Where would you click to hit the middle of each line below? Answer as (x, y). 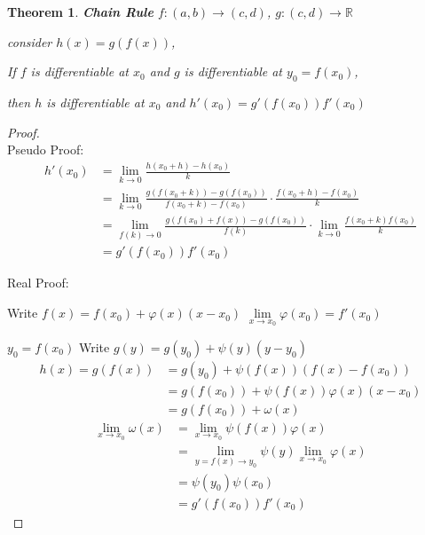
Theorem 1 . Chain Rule (80, 12)
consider (30, 41)
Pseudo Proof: (46, 149)
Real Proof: (38, 283)
